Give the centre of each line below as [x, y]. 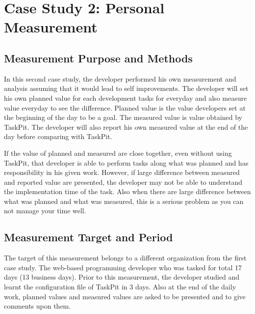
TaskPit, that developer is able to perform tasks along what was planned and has [126, 162]
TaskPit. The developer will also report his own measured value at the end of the [126, 127]
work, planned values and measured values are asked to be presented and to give [125, 296]
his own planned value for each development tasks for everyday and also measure [126, 98]
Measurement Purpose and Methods [98, 58]
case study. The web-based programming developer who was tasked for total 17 [123, 267]
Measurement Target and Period [89, 237]
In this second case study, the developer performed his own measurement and [120, 78]
